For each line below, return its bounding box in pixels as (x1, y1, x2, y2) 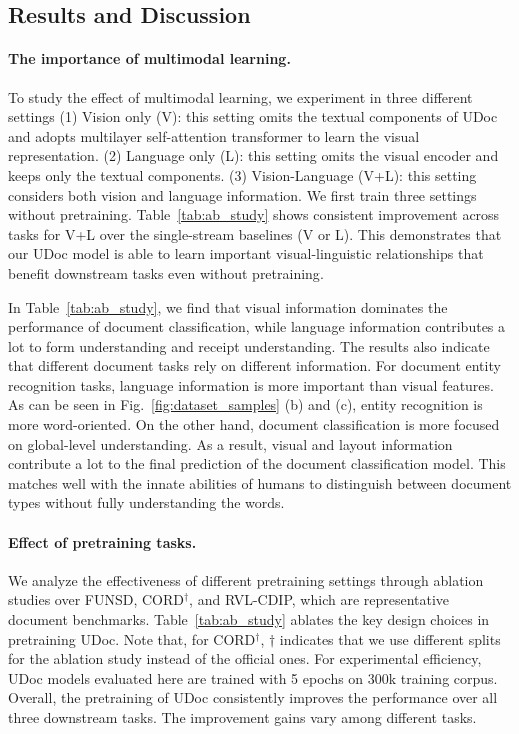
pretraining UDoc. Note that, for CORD (8, 628, 256, 649)
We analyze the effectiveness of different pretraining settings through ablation (8, 569, 484, 590)
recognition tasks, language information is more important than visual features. (8, 374, 494, 395)
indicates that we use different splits (279, 628, 501, 649)
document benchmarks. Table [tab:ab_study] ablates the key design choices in (8, 609, 490, 630)
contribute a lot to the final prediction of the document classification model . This (8, 453, 506, 474)
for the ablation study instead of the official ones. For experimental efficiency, (8, 648, 482, 669)
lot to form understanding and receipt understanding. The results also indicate (8, 335, 490, 356)
